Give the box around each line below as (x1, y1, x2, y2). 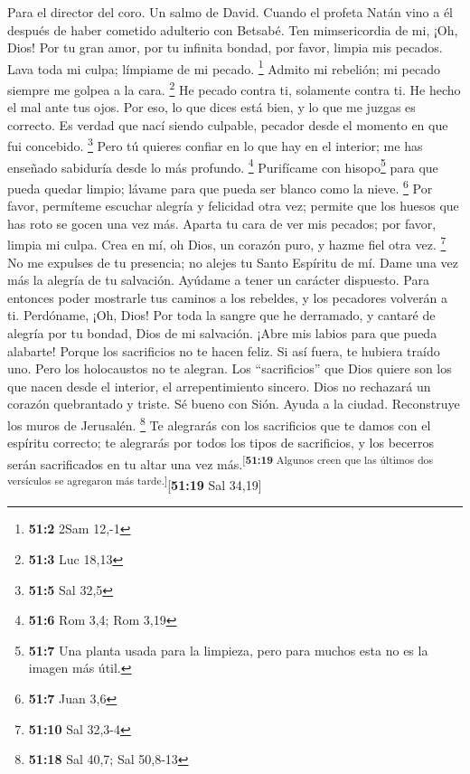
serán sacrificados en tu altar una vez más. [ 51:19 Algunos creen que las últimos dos (7, 451, 434, 473)
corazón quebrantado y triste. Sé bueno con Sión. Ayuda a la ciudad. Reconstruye (7, 394, 460, 413)
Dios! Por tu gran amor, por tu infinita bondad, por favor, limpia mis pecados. (7, 38, 443, 57)
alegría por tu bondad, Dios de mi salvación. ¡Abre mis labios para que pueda (7, 324, 437, 343)
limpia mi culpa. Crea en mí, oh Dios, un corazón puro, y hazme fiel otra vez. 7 (7, 232, 446, 254)
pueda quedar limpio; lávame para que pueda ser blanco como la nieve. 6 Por (7, 175, 433, 197)
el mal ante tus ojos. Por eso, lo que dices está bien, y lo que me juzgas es (7, 98, 416, 117)
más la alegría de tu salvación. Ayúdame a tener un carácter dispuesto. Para (7, 270, 429, 289)
